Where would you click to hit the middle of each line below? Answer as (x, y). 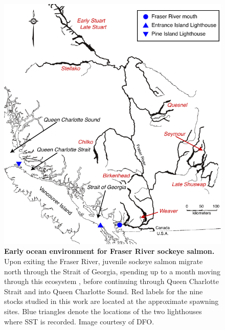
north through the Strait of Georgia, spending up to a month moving (112, 271)
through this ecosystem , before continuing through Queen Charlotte (112, 281)
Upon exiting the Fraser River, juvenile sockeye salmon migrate (104, 261)
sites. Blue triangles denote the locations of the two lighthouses (103, 311)
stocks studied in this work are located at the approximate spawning (111, 301)
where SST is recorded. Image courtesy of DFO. (79, 321)
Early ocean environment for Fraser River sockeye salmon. (109, 251)
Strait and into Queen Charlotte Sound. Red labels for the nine (104, 291)
